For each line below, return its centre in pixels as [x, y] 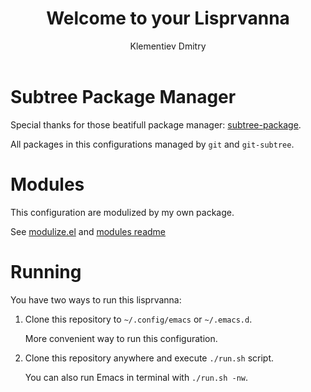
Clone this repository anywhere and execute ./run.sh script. [149, 358]
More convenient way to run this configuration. [121, 338]
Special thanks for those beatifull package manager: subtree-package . [156, 124]
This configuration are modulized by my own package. [122, 212]
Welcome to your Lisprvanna [168, 18]
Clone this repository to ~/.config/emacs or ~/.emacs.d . [138, 319]
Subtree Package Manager [123, 96]
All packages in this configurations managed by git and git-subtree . [152, 144]
